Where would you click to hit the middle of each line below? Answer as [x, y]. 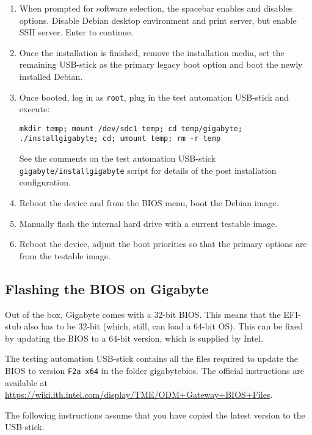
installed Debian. [51, 76]
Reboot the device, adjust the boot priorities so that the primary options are [163, 244]
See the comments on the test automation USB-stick [117, 158]
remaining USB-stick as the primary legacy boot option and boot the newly [161, 64]
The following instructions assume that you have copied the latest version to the [155, 415]
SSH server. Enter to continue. [76, 32]
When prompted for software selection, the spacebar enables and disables [156, 8]
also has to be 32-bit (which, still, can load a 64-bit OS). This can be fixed [164, 326]
